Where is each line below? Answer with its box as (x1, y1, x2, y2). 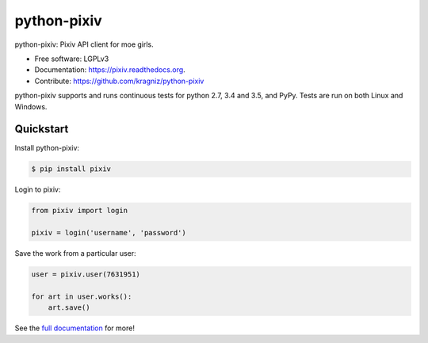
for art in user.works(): (31, 292, 132, 301)
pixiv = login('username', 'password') (31, 228, 186, 238)
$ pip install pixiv (31, 165, 111, 173)
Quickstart (14, 123, 69, 136)
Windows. (14, 101, 48, 111)
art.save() (48, 303, 90, 312)
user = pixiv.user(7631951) (31, 270, 140, 279)
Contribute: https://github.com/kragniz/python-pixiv (34, 76, 204, 86)
